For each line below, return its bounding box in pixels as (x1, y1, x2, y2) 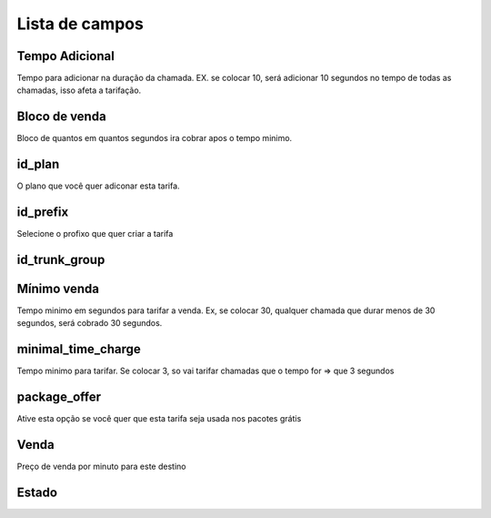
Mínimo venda (16, 281, 100, 296)
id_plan (16, 157, 60, 172)
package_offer (16, 390, 102, 405)
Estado (16, 485, 58, 501)
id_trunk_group (16, 251, 105, 268)
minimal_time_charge (16, 341, 141, 357)
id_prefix (16, 205, 69, 220)
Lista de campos (16, 14, 145, 34)
